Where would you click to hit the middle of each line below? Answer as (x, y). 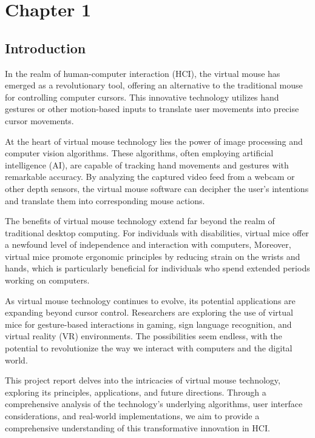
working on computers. (47, 280)
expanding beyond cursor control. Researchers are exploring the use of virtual (149, 312)
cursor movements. (39, 120)
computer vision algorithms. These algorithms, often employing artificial (139, 153)
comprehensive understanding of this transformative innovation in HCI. (137, 427)
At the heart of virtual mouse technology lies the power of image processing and (154, 141)
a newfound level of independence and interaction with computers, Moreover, (148, 244)
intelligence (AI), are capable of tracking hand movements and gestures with (147, 164)
